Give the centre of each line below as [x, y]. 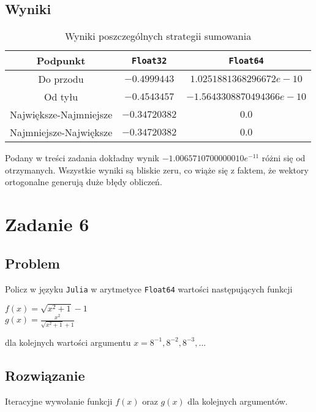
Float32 [149, 60]
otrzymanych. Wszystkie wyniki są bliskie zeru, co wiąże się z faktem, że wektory [157, 170]
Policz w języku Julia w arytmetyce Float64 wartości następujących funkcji [149, 288]
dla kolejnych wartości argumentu [68, 342]
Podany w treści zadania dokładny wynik [82, 158]
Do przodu [61, 79]
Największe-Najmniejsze [61, 115]
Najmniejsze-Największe [61, 132]
